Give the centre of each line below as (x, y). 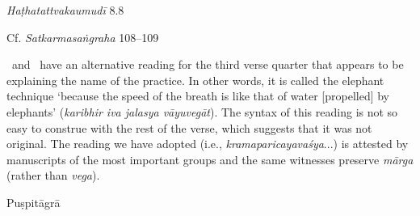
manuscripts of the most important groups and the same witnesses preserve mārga (210, 159)
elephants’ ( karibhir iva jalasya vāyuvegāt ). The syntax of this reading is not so (202, 111)
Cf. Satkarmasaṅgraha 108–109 (83, 37)
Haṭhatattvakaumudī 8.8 (65, 10)
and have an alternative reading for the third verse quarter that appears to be (208, 64)
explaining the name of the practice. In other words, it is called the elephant (195, 80)
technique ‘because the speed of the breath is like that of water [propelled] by (198, 96)
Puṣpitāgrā (34, 202)
